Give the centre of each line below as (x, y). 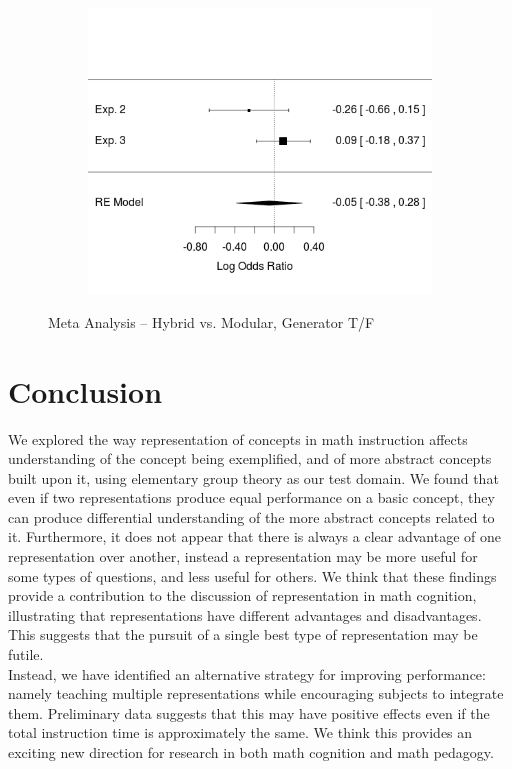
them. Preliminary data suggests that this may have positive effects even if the (249, 712)
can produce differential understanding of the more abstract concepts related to (251, 516)
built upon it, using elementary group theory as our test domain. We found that (253, 477)
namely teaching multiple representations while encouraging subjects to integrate (256, 693)
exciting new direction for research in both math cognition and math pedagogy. (251, 752)
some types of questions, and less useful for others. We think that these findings (252, 575)
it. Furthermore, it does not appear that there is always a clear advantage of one (254, 536)
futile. (26, 654)
